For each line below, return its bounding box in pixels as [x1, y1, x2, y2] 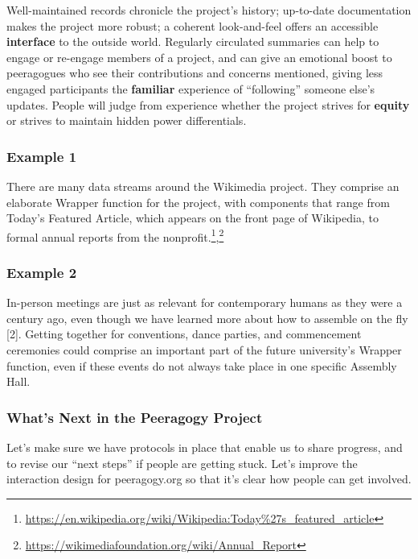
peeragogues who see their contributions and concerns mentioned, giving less [6, 64, 383, 81]
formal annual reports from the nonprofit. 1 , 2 [6, 226, 224, 245]
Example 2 [6, 262, 77, 282]
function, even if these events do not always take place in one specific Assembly [6, 357, 397, 374]
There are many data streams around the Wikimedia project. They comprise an [6, 177, 400, 194]
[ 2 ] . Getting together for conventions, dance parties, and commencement [6, 325, 362, 342]
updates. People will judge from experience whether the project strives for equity [6, 96, 410, 113]
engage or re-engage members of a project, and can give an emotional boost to [6, 48, 392, 65]
